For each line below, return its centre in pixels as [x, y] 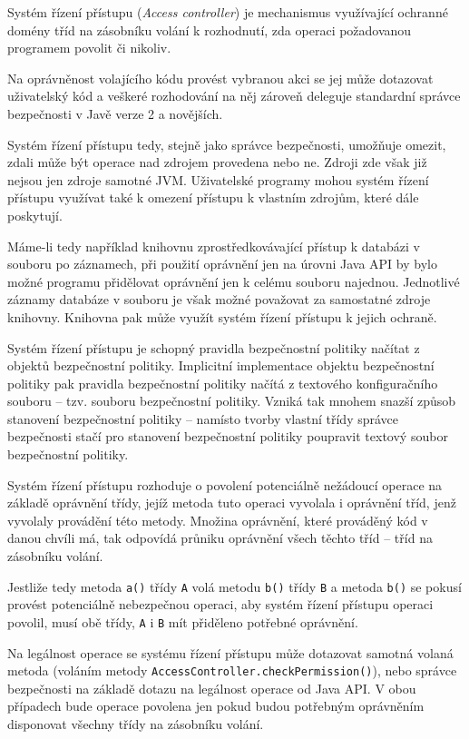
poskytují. [35, 215]
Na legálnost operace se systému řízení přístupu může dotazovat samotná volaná [230, 652]
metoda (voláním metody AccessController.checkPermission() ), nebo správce [232, 670]
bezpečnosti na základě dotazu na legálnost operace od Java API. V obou [212, 688]
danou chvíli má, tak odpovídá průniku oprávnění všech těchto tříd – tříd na [220, 538]
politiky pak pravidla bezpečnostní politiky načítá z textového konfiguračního [223, 383]
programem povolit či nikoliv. [89, 48]
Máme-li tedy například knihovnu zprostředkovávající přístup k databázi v [214, 246]
